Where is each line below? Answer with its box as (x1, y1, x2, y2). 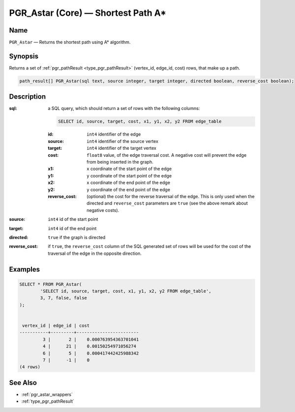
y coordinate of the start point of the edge (87, 172, 172, 178)
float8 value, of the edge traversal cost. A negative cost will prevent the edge (87, 152, 247, 158)
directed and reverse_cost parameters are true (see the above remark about (87, 200, 248, 206)
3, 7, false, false (40, 295, 87, 301)
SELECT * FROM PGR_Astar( (19, 281, 82, 287)
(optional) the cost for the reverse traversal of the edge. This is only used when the (87, 193, 255, 199)
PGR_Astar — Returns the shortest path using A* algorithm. (9, 39, 131, 45)
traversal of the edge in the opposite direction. (48, 250, 142, 256)
